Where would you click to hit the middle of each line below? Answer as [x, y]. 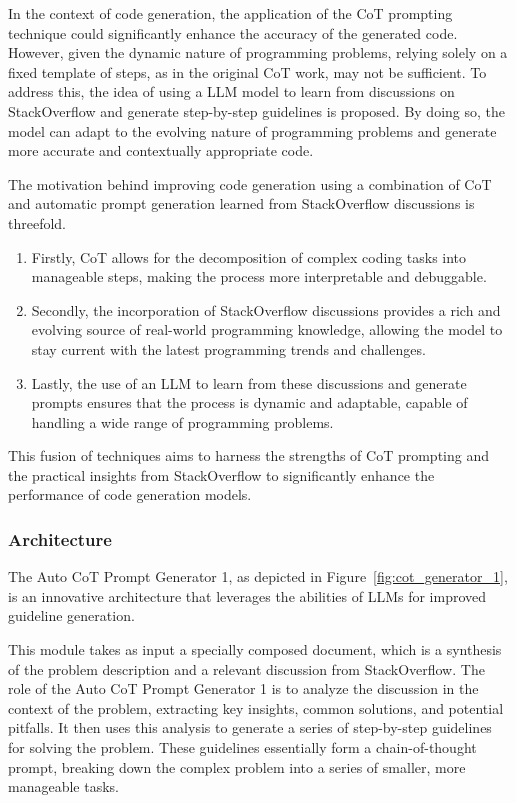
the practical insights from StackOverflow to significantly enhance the [221, 474]
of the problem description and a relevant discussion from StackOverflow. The [246, 668]
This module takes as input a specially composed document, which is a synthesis [255, 649]
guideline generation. [71, 615]
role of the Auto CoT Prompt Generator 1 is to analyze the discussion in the [243, 688]
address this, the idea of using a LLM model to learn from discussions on [231, 91]
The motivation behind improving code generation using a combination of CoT [250, 183]
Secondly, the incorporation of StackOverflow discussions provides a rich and [266, 309]
